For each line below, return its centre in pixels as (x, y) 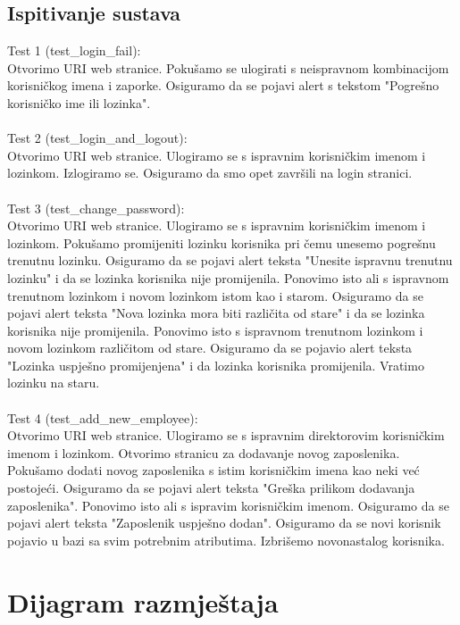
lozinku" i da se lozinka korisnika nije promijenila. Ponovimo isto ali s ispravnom (228, 277)
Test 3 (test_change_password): (96, 208)
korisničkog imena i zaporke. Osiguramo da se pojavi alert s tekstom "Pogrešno (223, 85)
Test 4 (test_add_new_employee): (103, 417)
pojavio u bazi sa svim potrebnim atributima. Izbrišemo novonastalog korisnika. (226, 540)
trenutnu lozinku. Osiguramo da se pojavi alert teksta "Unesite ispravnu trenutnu (230, 260)
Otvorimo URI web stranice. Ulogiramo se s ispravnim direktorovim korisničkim (226, 435)
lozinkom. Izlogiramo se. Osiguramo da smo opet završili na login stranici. (210, 173)
